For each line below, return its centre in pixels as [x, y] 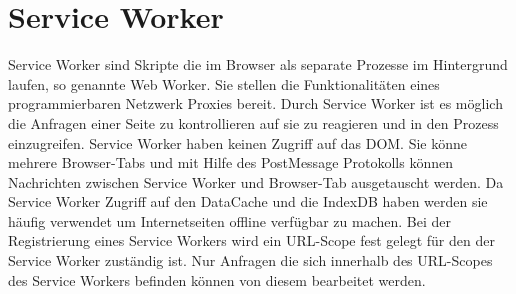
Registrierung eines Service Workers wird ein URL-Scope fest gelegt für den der [251, 240]
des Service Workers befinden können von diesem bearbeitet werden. [217, 279]
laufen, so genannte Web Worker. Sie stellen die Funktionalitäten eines [224, 83]
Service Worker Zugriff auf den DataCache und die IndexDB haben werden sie [248, 201]
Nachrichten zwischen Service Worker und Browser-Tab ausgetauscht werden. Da [256, 181]
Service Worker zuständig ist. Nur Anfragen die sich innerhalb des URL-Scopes [250, 260]
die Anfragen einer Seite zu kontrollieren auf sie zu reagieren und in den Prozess [253, 122]
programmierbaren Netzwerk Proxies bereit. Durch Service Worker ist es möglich [255, 103]
